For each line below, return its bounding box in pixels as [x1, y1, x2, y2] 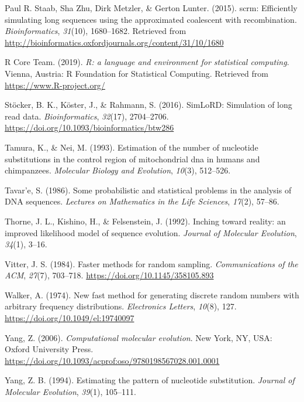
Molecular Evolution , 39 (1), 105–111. [5, 386, 137, 398]
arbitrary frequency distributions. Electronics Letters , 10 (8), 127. [5, 300, 237, 312]
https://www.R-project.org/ [5, 79, 105, 91]
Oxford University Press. [5, 343, 94, 355]
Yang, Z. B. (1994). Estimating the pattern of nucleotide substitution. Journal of [5, 374, 295, 386]
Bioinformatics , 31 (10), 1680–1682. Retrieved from [5, 25, 186, 37]
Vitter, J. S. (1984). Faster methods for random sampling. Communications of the [5, 257, 298, 270]
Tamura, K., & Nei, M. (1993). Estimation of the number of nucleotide [5, 141, 258, 153]
